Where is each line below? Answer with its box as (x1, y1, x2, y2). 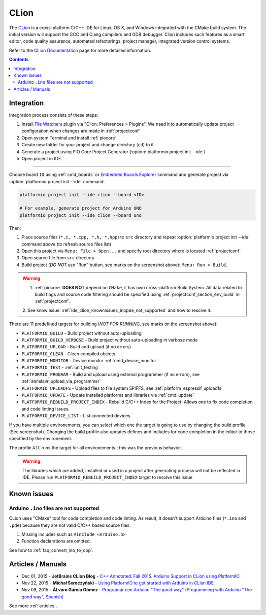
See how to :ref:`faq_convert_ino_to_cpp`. (9, 547, 94, 553)
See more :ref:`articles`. (9, 603, 57, 609)
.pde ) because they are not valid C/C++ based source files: (9, 522, 131, 528)
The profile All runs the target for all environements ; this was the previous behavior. (9, 444, 182, 450)
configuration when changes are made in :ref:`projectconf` (21, 128, 140, 134)
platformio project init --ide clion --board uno (19, 212, 142, 218)
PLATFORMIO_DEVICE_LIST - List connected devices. (21, 413, 132, 419)
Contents (9, 57, 29, 63)
